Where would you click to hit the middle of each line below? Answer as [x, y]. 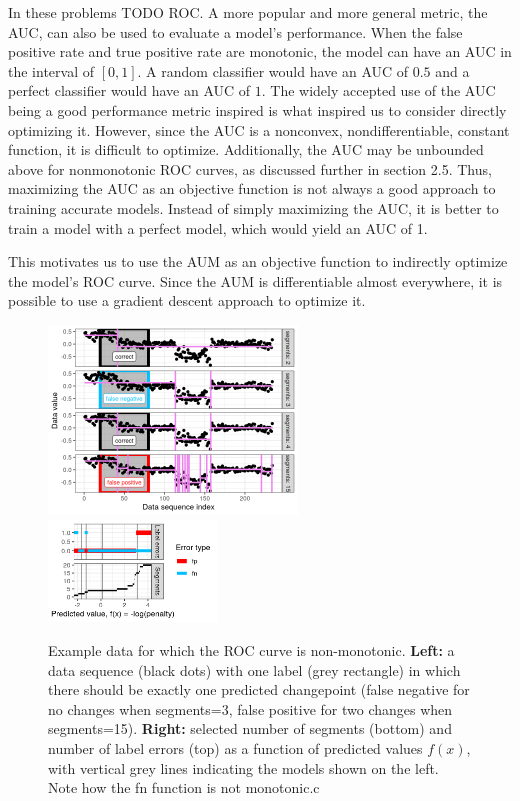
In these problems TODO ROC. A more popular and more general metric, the [248, 12]
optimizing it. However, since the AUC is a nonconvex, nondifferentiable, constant [259, 129]
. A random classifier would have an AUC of [273, 70]
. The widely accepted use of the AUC [378, 90]
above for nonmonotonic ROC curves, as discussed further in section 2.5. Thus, [250, 168]
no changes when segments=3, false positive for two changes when [250, 708]
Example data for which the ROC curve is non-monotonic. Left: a [251, 649]
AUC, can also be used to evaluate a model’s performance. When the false [235, 31]
